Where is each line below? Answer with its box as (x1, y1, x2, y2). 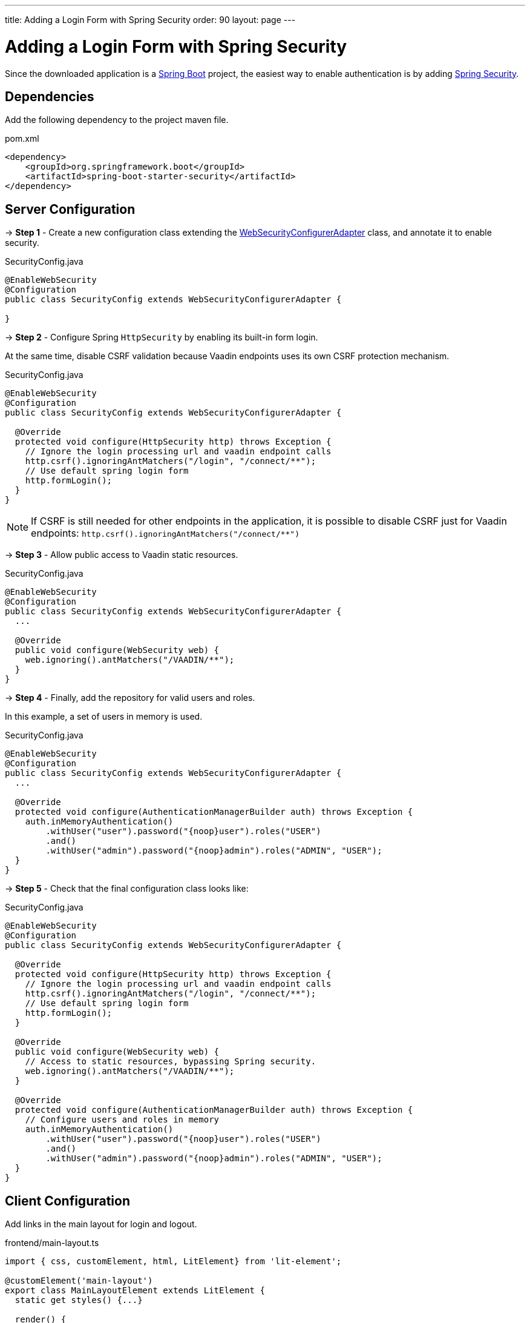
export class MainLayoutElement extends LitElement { (5, 1285, 265, 1296)
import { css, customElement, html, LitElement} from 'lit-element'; (5, 1256, 342, 1267)
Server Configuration (5, 201, 136, 217)
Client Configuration (5, 1193, 131, 1209)
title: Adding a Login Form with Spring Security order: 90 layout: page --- (5, 15, 296, 25)
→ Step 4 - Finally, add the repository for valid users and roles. (5, 692, 255, 703)
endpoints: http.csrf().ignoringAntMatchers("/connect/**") (31, 527, 300, 540)
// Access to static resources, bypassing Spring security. (25, 1056, 316, 1067)
